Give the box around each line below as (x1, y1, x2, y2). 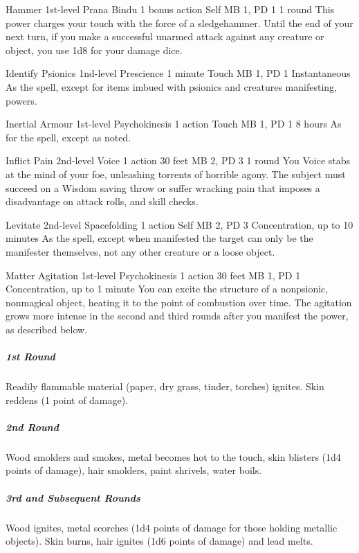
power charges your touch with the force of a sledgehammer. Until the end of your (6, 15, 353, 30)
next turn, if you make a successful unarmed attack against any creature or (6, 29, 324, 44)
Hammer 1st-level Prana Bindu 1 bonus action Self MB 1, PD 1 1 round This (6, 2, 335, 16)
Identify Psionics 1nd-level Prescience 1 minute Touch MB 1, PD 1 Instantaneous (6, 66, 351, 80)
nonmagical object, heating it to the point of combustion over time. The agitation (6, 295, 352, 309)
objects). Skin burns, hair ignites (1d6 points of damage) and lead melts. (6, 534, 313, 548)
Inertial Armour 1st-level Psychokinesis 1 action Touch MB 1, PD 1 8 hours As (6, 116, 342, 131)
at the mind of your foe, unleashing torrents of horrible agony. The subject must (6, 166, 346, 181)
